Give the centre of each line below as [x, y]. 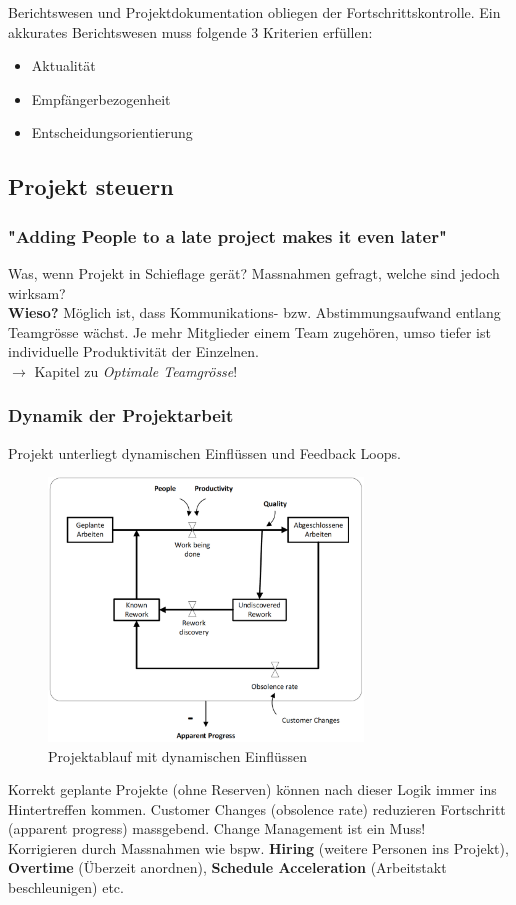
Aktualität [63, 65]
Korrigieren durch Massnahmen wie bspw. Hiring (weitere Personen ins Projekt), [258, 847]
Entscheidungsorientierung [112, 132]
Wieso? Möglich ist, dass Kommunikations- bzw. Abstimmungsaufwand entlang [254, 312]
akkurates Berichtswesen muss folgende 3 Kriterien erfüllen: [190, 31]
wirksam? [37, 292]
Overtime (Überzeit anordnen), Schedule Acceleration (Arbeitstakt [227, 867]
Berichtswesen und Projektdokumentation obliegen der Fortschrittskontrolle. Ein [254, 12]
